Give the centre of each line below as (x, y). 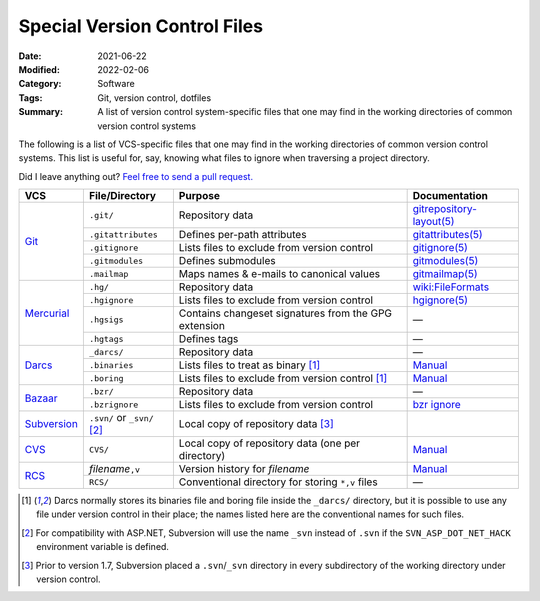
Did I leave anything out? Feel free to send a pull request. (136, 176)
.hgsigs (106, 319)
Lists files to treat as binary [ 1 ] (249, 365)
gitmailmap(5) (445, 274)
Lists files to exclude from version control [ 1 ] (283, 378)
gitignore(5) (440, 248)
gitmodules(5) (445, 261)
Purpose (199, 196)
